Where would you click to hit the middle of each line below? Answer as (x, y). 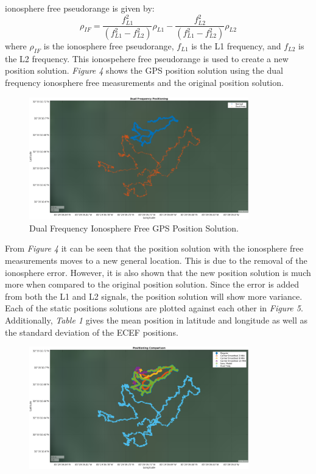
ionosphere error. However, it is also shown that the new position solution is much (158, 272)
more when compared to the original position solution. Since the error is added (152, 284)
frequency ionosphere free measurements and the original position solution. (144, 82)
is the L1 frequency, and (236, 46)
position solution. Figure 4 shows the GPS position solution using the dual (144, 70)
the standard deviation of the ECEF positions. (92, 332)
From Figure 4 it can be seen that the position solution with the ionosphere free (154, 248)
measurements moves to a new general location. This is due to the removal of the (156, 260)
